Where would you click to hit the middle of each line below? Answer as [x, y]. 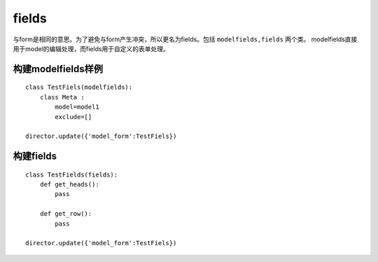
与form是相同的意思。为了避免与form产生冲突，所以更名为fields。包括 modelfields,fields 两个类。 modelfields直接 [185, 39]
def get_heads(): [69, 185]
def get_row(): [66, 214]
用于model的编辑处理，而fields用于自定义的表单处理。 [91, 48]
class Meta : [62, 97]
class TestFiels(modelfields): [79, 87]
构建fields [35, 157]
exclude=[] [73, 117]
